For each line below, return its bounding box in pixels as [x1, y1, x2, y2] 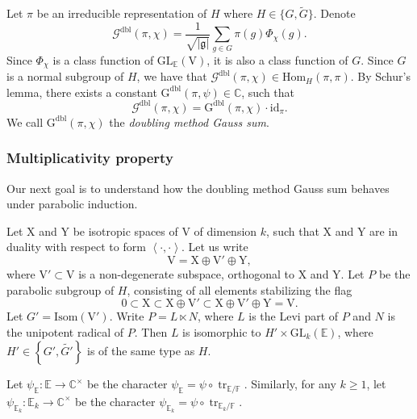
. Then [134, 323, 168, 340]
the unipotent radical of [6, 323, 124, 340]
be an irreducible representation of [36, 5, 207, 22]
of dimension [194, 222, 257, 239]
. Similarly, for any [244, 375, 336, 392]
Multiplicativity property [6, 148, 173, 168]
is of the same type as [86, 342, 195, 359]
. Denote [313, 5, 356, 22]
